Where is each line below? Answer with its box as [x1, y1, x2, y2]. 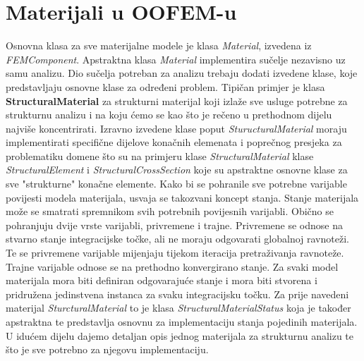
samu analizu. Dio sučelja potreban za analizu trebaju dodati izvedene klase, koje [6, 66, 358, 80]
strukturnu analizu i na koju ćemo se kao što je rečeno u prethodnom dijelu [6, 107, 332, 122]
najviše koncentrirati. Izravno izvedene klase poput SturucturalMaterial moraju [6, 121, 347, 135]
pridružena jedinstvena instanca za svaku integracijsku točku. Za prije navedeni [6, 286, 349, 301]
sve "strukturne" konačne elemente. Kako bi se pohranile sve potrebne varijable [6, 176, 347, 191]
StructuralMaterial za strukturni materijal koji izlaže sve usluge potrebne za [6, 93, 348, 108]
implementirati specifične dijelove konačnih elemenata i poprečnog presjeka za [6, 135, 342, 149]
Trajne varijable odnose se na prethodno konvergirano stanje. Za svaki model [6, 259, 339, 274]
